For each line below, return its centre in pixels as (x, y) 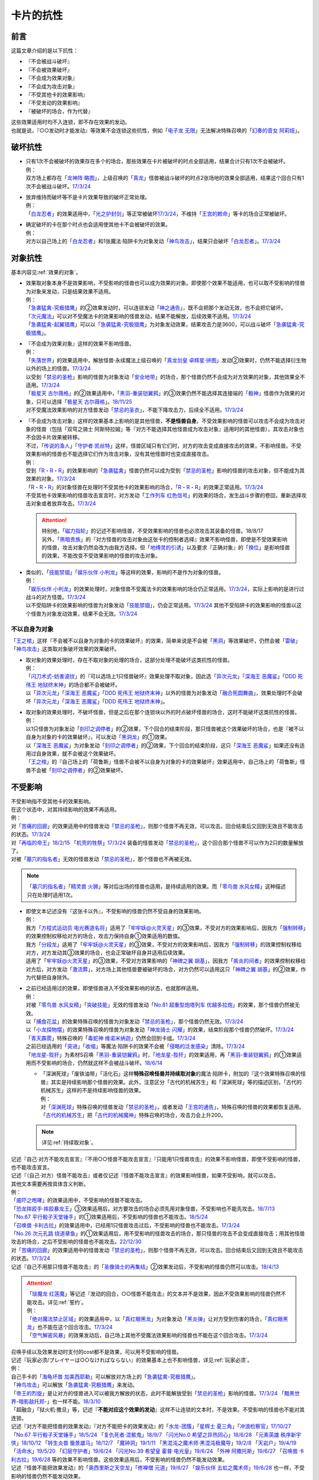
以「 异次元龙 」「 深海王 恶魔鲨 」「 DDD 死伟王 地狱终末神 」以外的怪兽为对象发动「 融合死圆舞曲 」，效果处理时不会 (162, 693)
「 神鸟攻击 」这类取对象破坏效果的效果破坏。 (65, 649)
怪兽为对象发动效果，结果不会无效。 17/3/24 (84, 613)
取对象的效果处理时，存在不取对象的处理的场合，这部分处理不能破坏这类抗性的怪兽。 (129, 659)
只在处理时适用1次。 (51, 895)
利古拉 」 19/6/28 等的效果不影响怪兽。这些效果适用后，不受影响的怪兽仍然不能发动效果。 (119, 1459)
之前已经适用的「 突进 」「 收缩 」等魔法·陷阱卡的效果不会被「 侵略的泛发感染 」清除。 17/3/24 (135, 1046)
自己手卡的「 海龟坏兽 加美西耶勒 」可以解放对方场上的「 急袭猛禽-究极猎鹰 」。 (105, 1376)
